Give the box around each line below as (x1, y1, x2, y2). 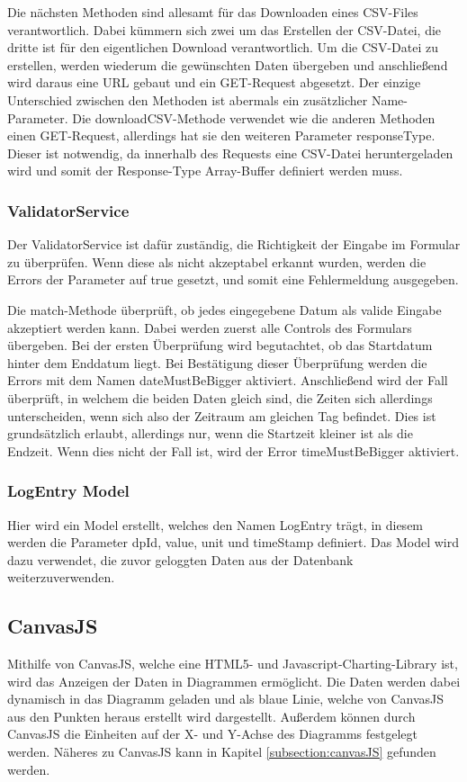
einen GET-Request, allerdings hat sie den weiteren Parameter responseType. (7, 126, 436, 145)
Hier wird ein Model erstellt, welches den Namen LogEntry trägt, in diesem (7, 515, 424, 534)
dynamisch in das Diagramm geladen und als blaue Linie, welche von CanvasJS (7, 689, 445, 708)
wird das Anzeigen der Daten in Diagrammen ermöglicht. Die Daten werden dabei (7, 671, 461, 690)
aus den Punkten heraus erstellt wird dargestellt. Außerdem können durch (7, 706, 416, 725)
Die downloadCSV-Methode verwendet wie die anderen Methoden (72, 108, 436, 127)
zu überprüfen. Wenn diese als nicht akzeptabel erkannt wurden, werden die (7, 252, 427, 271)
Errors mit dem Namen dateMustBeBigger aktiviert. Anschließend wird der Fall (7, 371, 448, 390)
